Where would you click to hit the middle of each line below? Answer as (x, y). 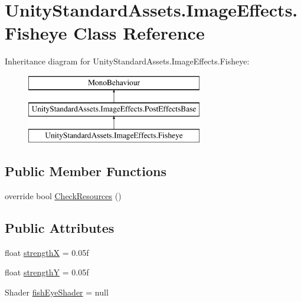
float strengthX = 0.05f (47, 252)
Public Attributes (60, 228)
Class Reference (139, 33)
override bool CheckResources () (63, 196)
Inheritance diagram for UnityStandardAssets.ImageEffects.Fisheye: (127, 61)
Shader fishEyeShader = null (57, 292)
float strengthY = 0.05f (47, 272)
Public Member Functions (86, 171)
